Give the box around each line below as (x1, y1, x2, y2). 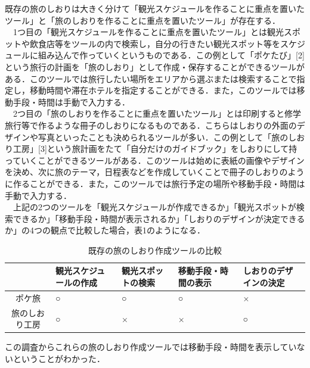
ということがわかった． (13, 353, 105, 365)
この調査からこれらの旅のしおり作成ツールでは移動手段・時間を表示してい (5, 341, 297, 353)
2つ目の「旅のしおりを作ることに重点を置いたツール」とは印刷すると (13, 107, 284, 120)
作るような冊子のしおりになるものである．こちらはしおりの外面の (38, 118, 297, 131)
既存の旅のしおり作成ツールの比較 (88, 244, 222, 256)
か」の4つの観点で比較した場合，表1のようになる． (5, 224, 205, 236)
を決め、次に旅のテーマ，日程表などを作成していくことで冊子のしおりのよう (5, 166, 305, 178)
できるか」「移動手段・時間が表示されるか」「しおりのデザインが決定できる (13, 212, 305, 224)
